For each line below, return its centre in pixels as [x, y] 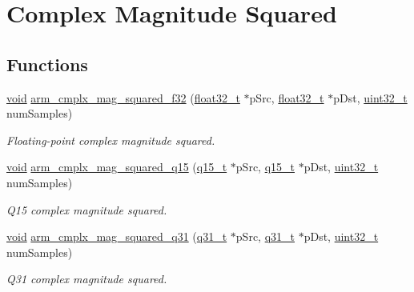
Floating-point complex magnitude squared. [111, 140]
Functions [47, 64]
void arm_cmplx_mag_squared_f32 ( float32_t [123, 97]
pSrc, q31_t [265, 236]
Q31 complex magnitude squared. [87, 279]
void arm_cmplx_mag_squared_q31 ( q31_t [117, 236]
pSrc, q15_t [265, 167]
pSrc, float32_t [287, 97]
